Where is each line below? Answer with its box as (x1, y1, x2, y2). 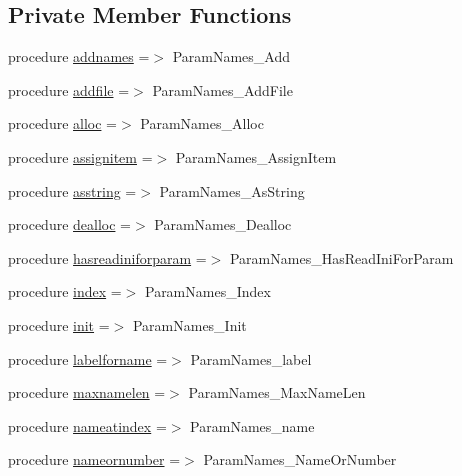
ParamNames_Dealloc (154, 214, 292, 235)
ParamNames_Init (132, 314, 247, 335)
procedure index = (8, 281, 122, 302)
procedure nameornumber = (8, 449, 181, 470)
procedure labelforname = (8, 348, 168, 369)
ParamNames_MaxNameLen (188, 382, 366, 403)
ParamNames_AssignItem (175, 146, 337, 167)
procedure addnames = (8, 46, 150, 67)
